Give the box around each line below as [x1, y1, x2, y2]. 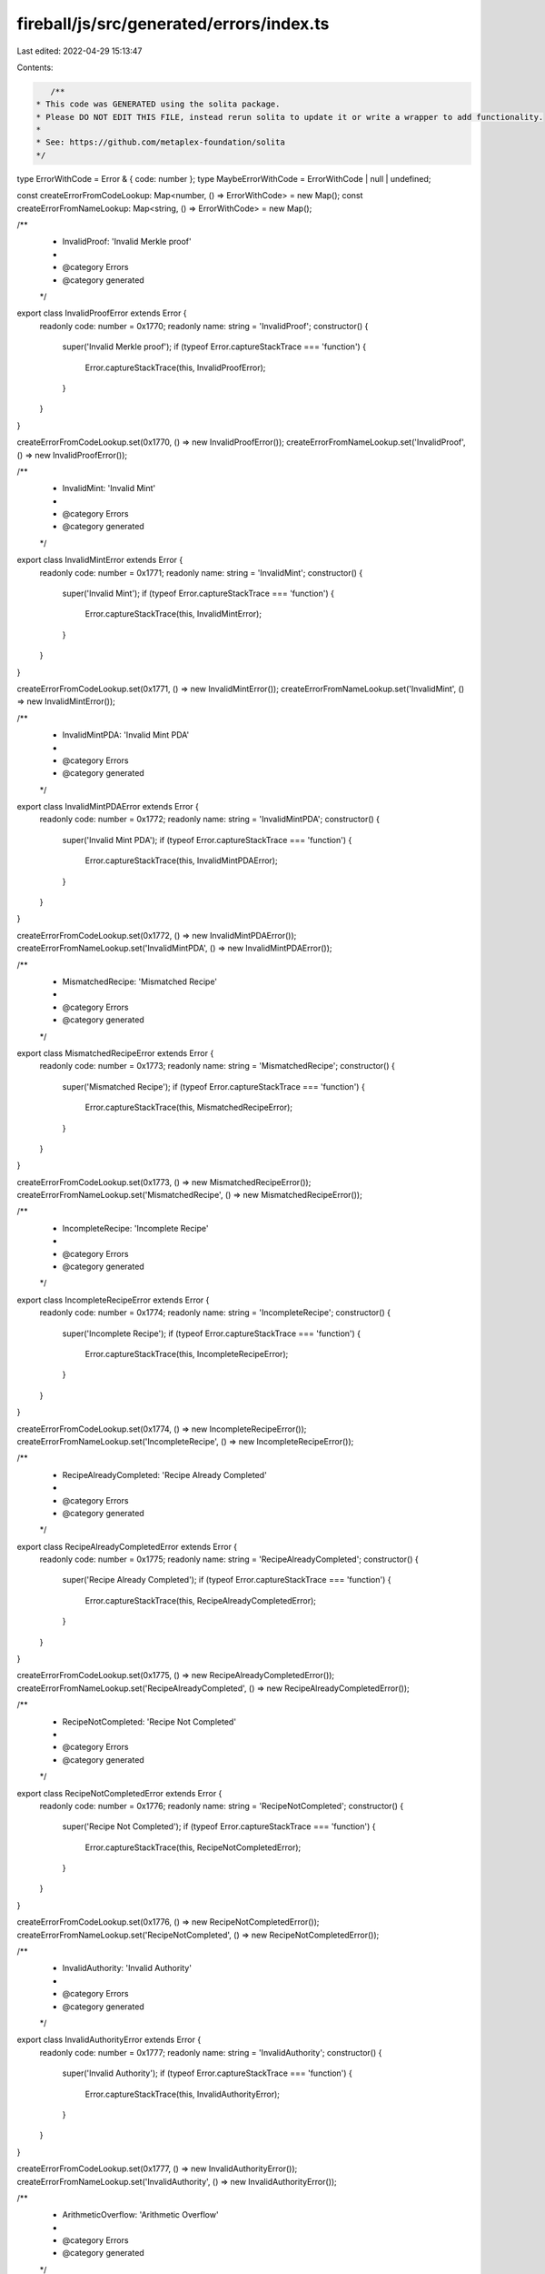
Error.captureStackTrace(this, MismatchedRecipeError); [84, 1102, 293, 1113]
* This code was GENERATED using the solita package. [35, 99, 281, 109]
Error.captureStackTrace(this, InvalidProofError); [84, 362, 266, 373]
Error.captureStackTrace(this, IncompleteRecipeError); [84, 1348, 289, 1359]
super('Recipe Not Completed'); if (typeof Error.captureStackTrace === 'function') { [62, 1821, 376, 1832]
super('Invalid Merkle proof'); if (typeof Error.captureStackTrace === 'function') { [62, 341, 367, 352]
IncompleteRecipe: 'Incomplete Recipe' [62, 1223, 209, 1233]
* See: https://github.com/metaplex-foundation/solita [35, 137, 285, 147]
